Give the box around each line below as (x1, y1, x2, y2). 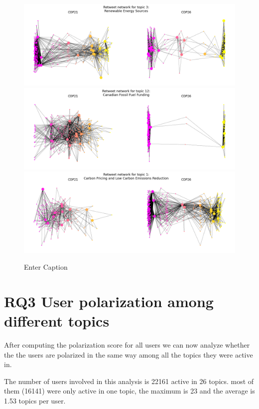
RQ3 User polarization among (4, 291, 214, 311)
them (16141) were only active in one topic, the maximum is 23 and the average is (4, 386, 255, 396)
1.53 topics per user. (4, 396, 66, 406)
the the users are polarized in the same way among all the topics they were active (4, 349, 253, 360)
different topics (4, 311, 110, 331)
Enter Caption (24, 262, 68, 272)
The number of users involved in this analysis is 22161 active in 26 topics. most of (4, 376, 254, 386)
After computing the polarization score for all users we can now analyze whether (4, 340, 250, 350)
